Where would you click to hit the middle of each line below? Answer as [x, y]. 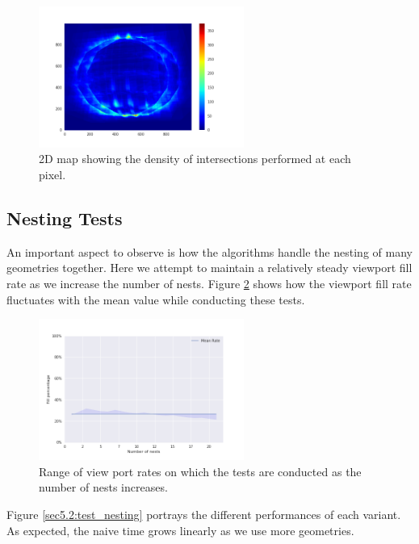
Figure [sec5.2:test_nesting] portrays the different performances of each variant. [204, 514]
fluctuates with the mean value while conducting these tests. [156, 299]
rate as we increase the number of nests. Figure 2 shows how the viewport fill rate [209, 284]
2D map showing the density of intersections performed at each [195, 159]
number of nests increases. [103, 487]
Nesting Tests [65, 218]
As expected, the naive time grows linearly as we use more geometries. [180, 530]
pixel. [52, 175]
